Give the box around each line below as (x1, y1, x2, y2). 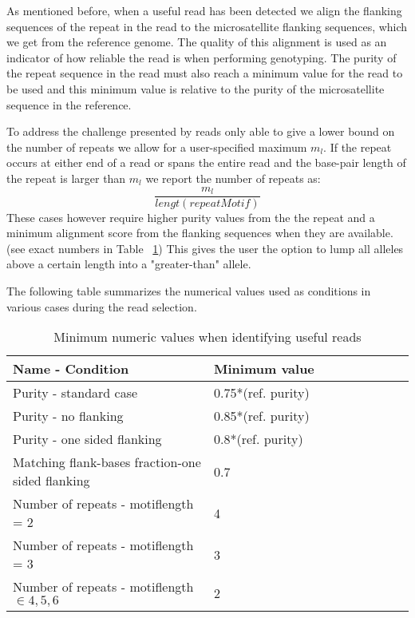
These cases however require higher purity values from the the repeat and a (6, 208, 375, 225)
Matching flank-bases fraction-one (13, 453, 201, 472)
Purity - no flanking (13, 406, 124, 426)
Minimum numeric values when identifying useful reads (53, 327, 362, 347)
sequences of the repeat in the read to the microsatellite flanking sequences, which (6, 18, 408, 34)
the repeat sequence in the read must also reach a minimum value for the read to (6, 65, 403, 81)
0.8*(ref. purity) (214, 430, 303, 449)
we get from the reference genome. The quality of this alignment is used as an (6, 34, 387, 50)
